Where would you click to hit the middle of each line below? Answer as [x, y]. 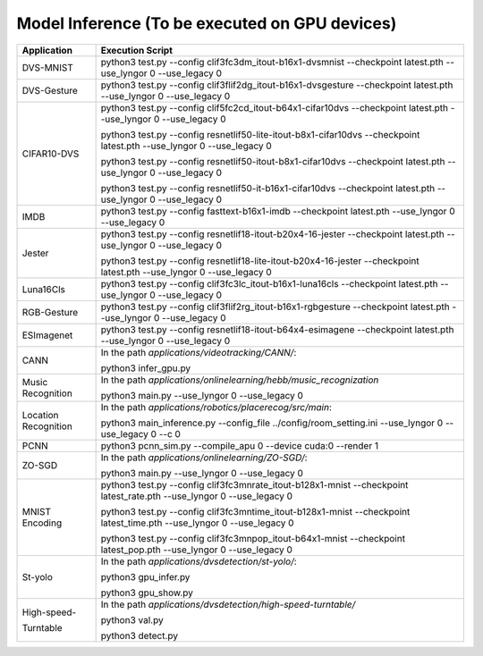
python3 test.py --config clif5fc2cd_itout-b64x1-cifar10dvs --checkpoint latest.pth [275, 107]
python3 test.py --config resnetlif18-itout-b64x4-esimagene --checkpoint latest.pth [277, 329]
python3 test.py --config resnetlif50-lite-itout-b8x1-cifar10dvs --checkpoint [260, 134]
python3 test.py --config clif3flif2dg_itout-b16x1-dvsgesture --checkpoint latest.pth [277, 85]
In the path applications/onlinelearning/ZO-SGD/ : [204, 458]
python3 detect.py [140, 635]
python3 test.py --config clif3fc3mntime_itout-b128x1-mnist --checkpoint [255, 511]
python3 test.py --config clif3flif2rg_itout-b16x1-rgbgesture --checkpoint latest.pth [275, 307]
